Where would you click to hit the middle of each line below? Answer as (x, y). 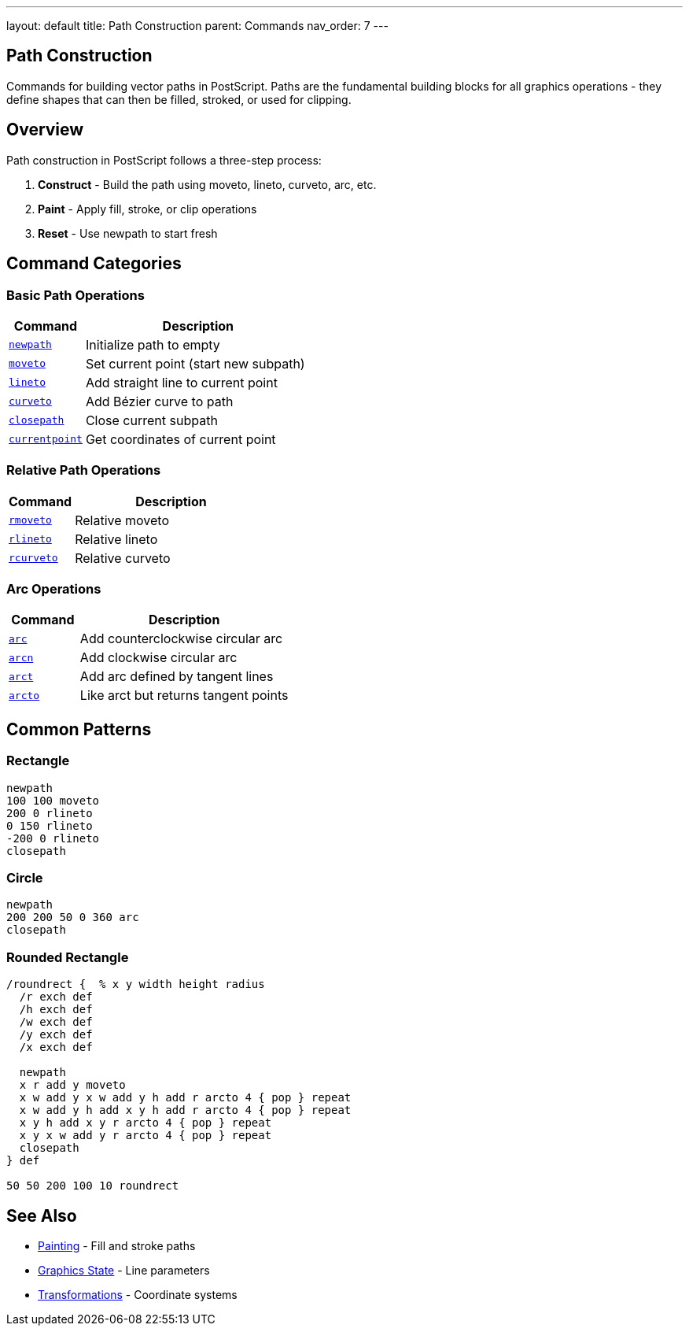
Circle (25, 878)
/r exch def (56, 997)
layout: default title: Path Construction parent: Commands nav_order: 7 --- (197, 26)
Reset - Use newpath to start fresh (128, 233)
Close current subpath (151, 420)
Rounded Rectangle (68, 957)
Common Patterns (79, 729)
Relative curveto (123, 558)
